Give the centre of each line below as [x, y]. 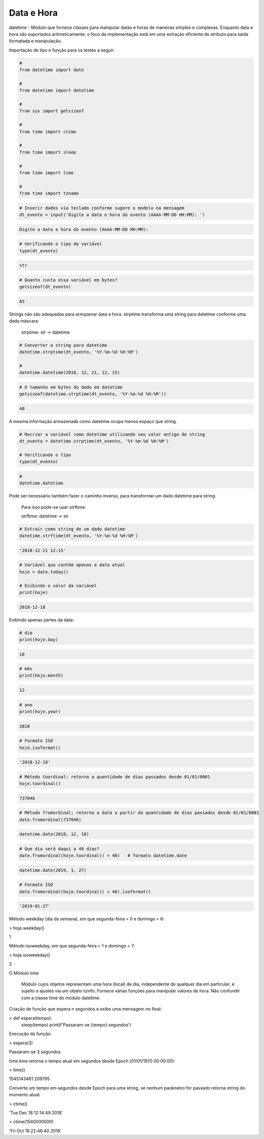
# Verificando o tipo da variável [61, 244]
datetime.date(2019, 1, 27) [53, 870]
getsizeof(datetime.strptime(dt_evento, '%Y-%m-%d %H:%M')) [93, 394]
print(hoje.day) [39, 639]
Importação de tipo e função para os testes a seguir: [62, 50]
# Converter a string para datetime [63, 345]
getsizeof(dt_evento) [45, 287]
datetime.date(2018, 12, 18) [54, 834]
